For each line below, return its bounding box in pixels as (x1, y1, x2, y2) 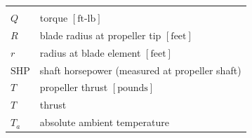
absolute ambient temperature (39, 115, 169, 130)
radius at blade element (39, 45, 141, 60)
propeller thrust (39, 80, 108, 95)
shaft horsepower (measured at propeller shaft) (39, 62, 241, 77)
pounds (117, 83, 148, 94)
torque (39, 11, 68, 25)
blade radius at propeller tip (39, 27, 161, 42)
